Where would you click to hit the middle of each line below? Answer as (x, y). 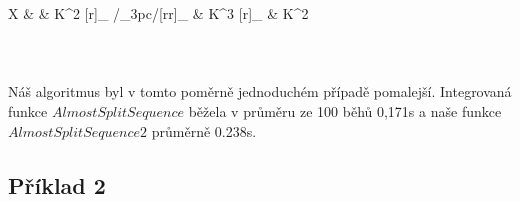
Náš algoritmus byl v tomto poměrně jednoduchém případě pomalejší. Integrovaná (260, 91)
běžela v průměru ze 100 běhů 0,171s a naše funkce (345, 110)
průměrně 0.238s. (204, 130)
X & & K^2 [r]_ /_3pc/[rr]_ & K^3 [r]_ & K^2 (158, 13)
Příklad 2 (57, 184)
